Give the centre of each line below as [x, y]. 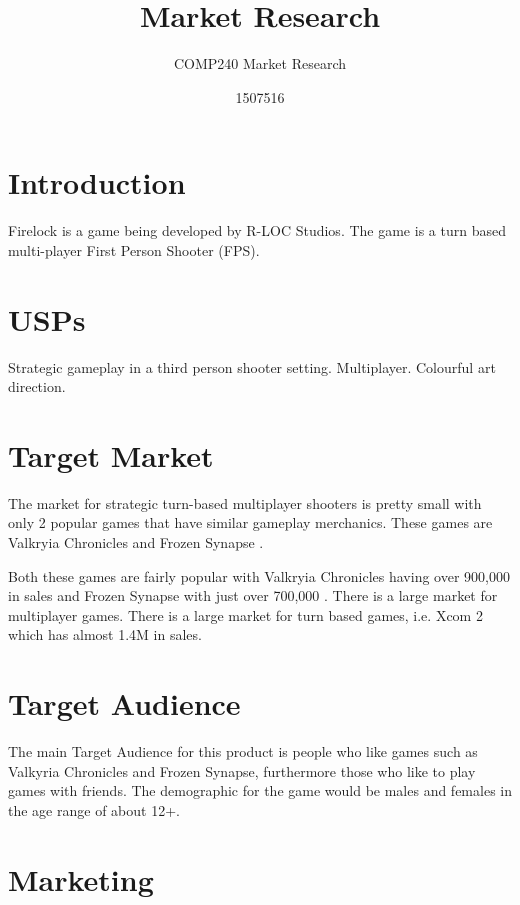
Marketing [81, 878]
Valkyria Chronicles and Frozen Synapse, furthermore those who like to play [242, 770]
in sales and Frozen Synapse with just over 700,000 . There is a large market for [253, 595]
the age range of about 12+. [94, 809]
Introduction [97, 182]
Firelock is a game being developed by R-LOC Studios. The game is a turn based [257, 230]
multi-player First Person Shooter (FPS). [134, 249]
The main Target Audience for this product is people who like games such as [243, 751]
